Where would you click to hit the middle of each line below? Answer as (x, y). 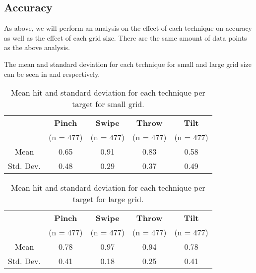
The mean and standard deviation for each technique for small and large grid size (128, 64)
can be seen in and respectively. (52, 74)
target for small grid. (108, 104)
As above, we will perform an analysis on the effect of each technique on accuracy (128, 28)
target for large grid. (108, 199)
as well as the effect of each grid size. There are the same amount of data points (126, 37)
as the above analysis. (37, 47)
